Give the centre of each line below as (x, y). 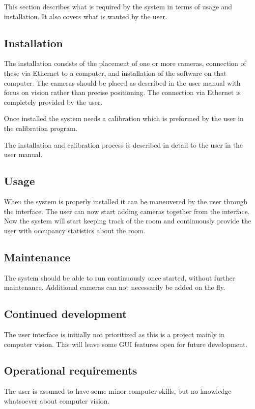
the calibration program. (41, 128)
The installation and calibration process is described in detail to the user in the (123, 144)
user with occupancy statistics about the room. (75, 230)
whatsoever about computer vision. (57, 400)
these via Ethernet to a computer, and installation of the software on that (115, 73)
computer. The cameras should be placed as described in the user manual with (122, 82)
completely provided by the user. (53, 102)
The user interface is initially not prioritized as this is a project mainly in (114, 334)
